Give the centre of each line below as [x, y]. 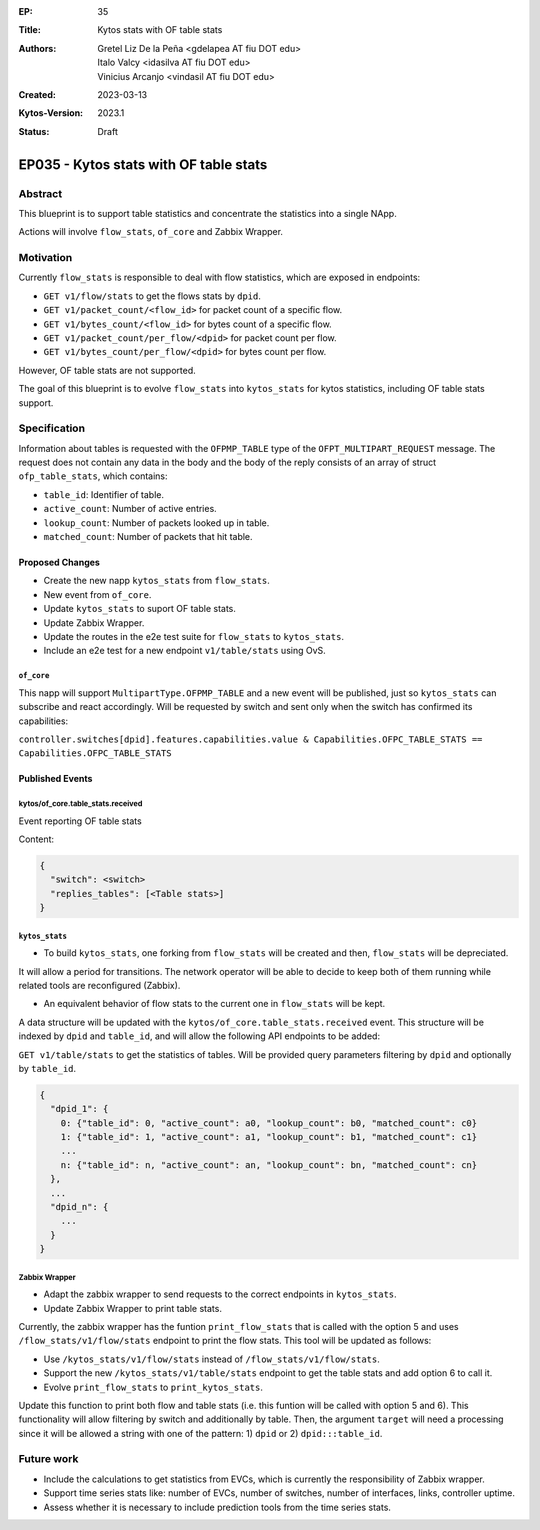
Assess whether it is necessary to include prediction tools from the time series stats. [217, 1507]
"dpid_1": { [79, 1109]
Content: [36, 839]
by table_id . [47, 1068]
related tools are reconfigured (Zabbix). [99, 985]
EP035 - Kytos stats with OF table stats [143, 164]
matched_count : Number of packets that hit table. [148, 537]
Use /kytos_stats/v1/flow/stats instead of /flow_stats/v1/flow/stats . [211, 1359]
